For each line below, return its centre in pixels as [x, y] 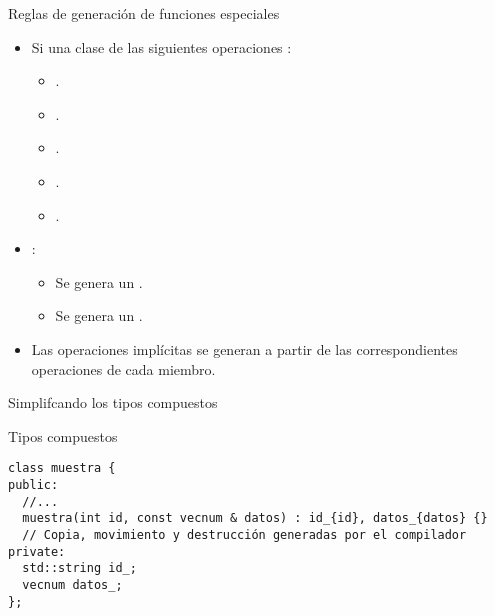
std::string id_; [79, 568]
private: [37, 551]
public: [33, 484]
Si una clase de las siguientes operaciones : [161, 46]
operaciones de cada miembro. [123, 368]
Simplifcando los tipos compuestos [113, 402]
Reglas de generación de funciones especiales [144, 13]
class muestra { [62, 468]
